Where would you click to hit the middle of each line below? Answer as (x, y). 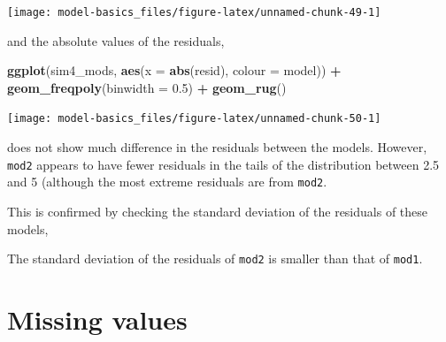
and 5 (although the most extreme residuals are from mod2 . (167, 182)
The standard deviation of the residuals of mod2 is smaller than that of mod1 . (215, 258)
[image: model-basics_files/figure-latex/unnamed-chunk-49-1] (194, 12)
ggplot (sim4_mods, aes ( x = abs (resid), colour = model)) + (174, 70)
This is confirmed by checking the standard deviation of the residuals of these (218, 211)
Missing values (97, 319)
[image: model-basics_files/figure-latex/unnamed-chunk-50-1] (194, 119)
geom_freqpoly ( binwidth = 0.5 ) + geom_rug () (147, 87)
